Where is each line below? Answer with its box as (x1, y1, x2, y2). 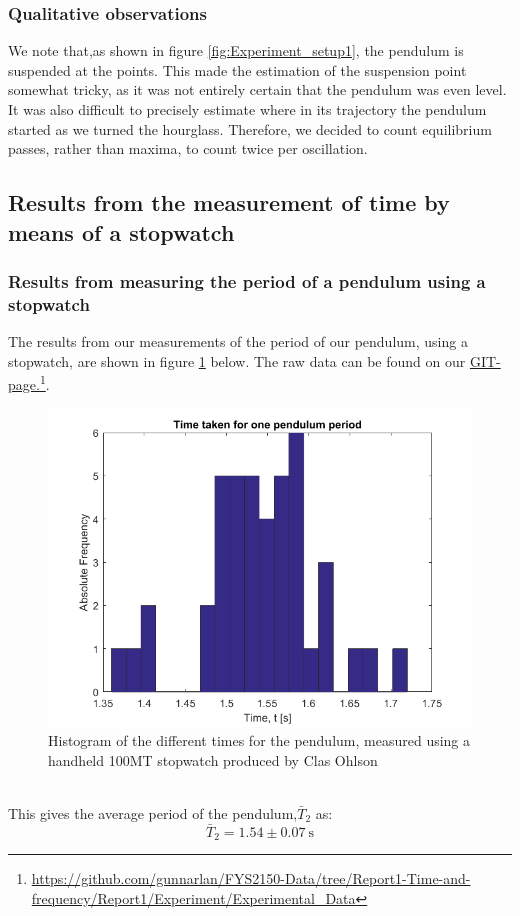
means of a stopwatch (8, 216, 235, 247)
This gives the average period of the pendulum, (8, 802, 298, 823)
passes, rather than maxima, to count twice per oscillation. (8, 138, 368, 159)
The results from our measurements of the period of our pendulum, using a (8, 331, 468, 352)
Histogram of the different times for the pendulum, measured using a (48, 730, 471, 751)
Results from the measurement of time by (8, 187, 450, 218)
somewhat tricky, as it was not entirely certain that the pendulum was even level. (8, 79, 507, 100)
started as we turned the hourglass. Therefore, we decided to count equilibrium (8, 118, 492, 139)
